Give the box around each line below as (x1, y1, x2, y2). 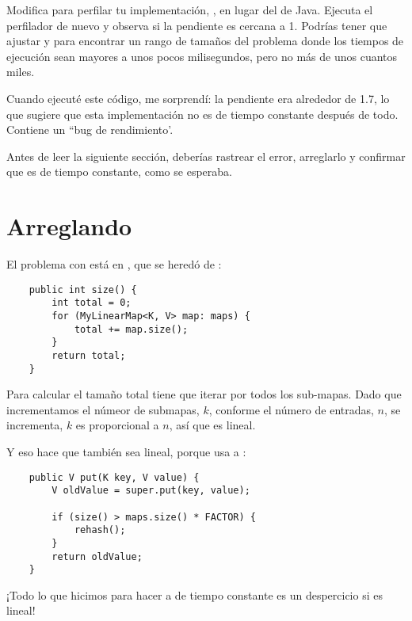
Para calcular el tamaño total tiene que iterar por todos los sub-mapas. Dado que (6, 386, 402, 402)
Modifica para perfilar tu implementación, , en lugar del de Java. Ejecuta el (6, 2, 373, 17)
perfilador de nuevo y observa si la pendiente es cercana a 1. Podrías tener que (6, 17, 387, 33)
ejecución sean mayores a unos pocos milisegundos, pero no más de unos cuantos (6, 48, 398, 64)
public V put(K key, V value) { (29, 471, 200, 483)
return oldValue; (51, 551, 143, 562)
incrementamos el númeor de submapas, (6, 401, 200, 417)
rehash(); (74, 524, 126, 536)
